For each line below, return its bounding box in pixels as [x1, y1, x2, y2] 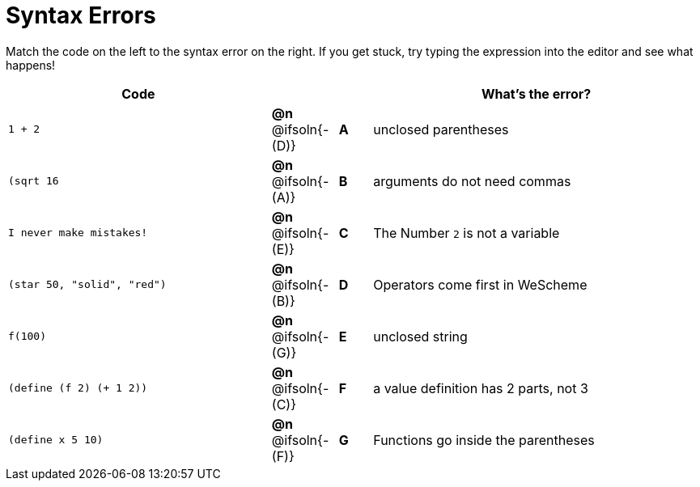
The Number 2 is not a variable [373, 224, 560, 241]
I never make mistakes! [8, 227, 148, 239]
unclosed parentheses [373, 121, 509, 138]
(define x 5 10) [8, 434, 104, 447]
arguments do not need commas [373, 172, 571, 189]
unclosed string [373, 328, 468, 345]
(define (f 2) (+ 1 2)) [8, 382, 148, 395]
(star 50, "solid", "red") [8, 278, 167, 291]
